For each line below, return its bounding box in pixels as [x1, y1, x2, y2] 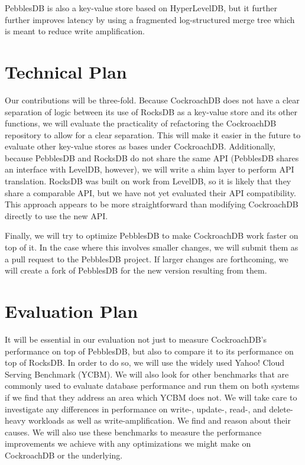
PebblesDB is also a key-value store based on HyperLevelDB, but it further [5, 2, 277, 14]
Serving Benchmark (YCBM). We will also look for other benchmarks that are [5, 368, 289, 380]
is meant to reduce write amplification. [5, 25, 145, 37]
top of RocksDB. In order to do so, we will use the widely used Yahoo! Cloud [5, 356, 285, 369]
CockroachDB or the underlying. [5, 448, 123, 461]
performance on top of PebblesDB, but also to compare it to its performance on [5, 344, 294, 357]
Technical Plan [5, 59, 127, 83]
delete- [269, 402, 293, 415]
